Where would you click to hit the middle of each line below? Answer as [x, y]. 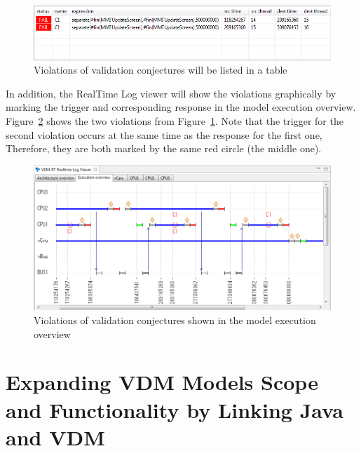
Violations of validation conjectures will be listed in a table [161, 70]
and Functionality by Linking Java [175, 409]
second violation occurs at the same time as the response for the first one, [164, 134]
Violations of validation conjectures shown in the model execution [175, 319]
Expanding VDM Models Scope [162, 382]
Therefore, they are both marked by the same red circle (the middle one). [164, 148]
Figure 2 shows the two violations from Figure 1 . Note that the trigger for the [175, 121]
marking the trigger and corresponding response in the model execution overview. [181, 107]
